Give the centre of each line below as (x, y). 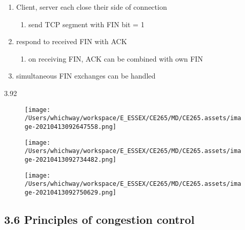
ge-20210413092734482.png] (70, 159)
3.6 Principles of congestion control (99, 219)
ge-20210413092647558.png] (70, 127)
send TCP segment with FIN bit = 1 (86, 24)
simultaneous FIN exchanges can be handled (86, 76)
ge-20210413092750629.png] (70, 192)
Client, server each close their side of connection (91, 7)
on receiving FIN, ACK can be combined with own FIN (116, 58)
